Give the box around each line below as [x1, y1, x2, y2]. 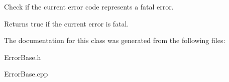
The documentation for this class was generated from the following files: [4, 35, 225, 45]
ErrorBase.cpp [4, 68, 48, 79]
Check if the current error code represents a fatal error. [4, 1, 174, 11]
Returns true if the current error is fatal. [4, 18, 129, 28]
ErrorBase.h [4, 51, 41, 62]
